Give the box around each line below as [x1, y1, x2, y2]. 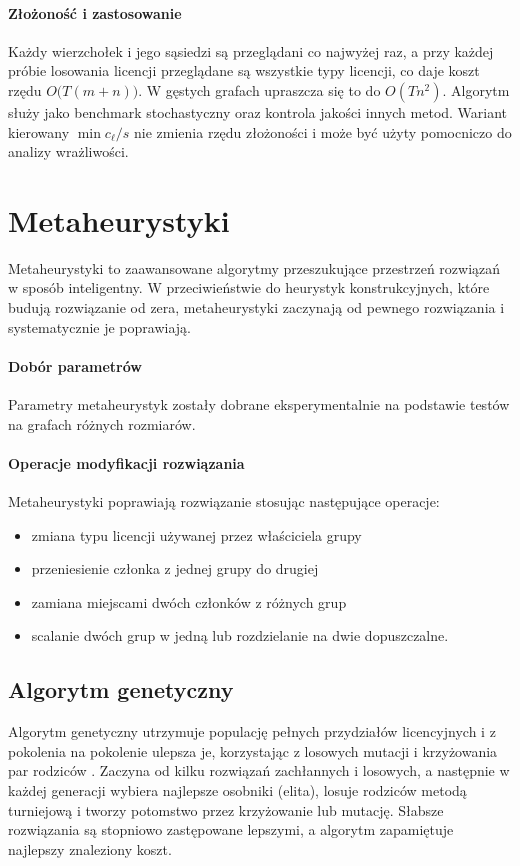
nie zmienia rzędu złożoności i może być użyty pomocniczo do [134, 121, 512, 142]
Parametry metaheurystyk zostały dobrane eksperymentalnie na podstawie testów [8, 394, 510, 415]
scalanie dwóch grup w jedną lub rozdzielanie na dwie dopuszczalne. [31, 625, 449, 646]
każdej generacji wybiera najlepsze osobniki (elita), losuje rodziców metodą [8, 780, 467, 800]
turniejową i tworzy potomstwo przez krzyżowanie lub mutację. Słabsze [8, 799, 444, 820]
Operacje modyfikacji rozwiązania [8, 452, 245, 473]
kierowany [8, 121, 70, 142]
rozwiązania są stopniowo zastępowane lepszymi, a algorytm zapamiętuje [8, 819, 454, 840]
